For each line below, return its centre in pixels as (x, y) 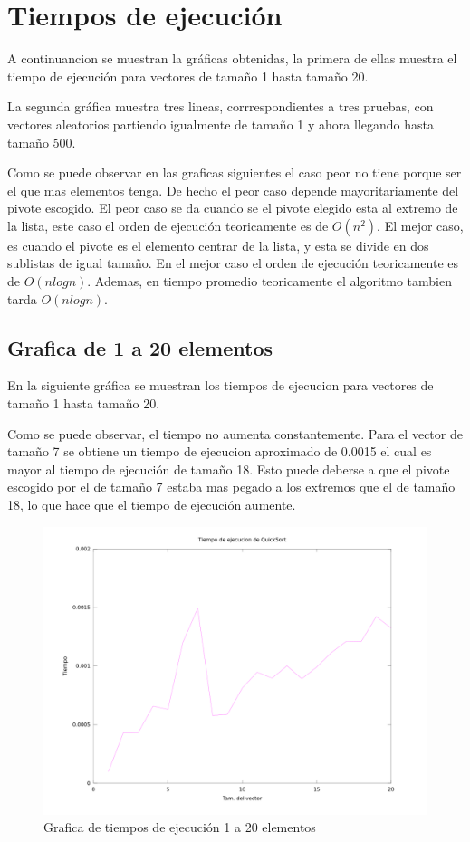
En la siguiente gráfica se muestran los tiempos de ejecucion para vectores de (221, 385)
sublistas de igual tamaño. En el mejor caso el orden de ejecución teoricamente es (233, 263)
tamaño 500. (42, 142)
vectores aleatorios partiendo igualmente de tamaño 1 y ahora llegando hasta (221, 124)
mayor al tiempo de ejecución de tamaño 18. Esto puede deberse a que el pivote (229, 469)
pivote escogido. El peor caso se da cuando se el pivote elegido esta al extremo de (233, 208)
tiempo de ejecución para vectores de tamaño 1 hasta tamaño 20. (188, 76)
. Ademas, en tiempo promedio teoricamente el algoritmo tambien (269, 281)
